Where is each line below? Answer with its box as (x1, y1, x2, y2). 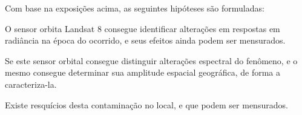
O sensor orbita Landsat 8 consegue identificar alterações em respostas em (5, 22, 280, 34)
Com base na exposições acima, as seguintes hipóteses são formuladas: (5, 2, 264, 14)
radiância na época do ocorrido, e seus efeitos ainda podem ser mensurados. (5, 34, 286, 47)
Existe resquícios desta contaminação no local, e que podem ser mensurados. (5, 98, 288, 111)
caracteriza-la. (5, 77, 57, 90)
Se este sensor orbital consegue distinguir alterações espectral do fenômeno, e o (5, 54, 298, 67)
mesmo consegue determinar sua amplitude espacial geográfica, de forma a (5, 66, 281, 79)
